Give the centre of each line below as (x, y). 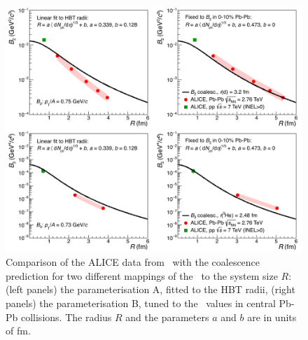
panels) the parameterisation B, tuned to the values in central (141, 303)
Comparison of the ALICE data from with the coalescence (133, 262)
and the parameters (167, 317)
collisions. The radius (66, 317)
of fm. (18, 331)
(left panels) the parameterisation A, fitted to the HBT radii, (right (150, 289)
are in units (272, 317)
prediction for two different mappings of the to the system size (142, 275)
